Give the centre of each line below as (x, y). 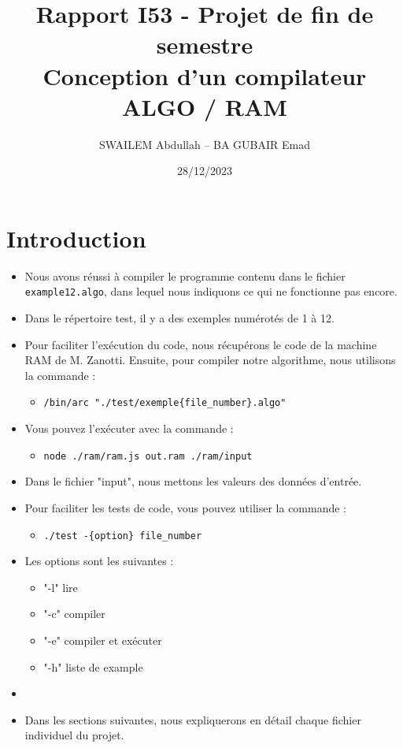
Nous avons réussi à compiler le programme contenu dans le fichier (185, 275)
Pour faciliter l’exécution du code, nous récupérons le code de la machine (201, 344)
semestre (205, 45)
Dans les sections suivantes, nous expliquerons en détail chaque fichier (193, 719)
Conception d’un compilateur (205, 75)
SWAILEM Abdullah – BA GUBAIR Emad (205, 144)
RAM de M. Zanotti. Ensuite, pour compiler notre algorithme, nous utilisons (210, 360)
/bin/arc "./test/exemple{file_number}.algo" (165, 403)
